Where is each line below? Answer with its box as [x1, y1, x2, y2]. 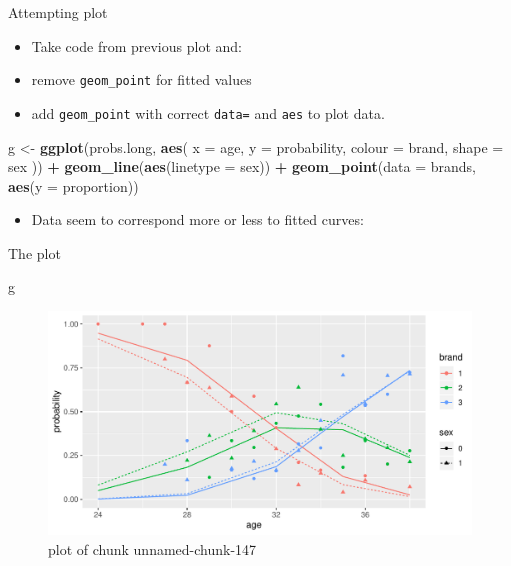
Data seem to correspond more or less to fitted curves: [31, 209, 364, 230]
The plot [8, 242, 61, 263]
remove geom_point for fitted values [31, 69, 252, 90]
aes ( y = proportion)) [8, 175, 139, 196]
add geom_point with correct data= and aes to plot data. [31, 102, 385, 123]
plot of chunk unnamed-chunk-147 [48, 538, 257, 559]
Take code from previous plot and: [31, 35, 242, 56]
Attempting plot [8, 2, 108, 22]
